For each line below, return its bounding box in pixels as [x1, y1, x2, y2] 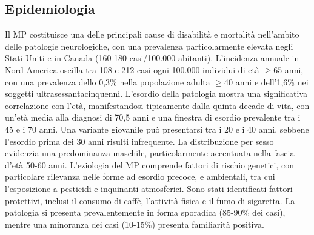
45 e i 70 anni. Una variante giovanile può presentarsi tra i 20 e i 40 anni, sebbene [5, 122, 309, 135]
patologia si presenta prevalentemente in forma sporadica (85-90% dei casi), [5, 206, 286, 219]
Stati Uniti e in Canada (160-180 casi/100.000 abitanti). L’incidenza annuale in [5, 51, 299, 64]
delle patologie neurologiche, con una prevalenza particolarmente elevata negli [5, 39, 293, 52]
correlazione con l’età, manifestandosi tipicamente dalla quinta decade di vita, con [5, 99, 310, 111]
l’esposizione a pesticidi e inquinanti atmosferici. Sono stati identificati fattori [5, 182, 293, 194]
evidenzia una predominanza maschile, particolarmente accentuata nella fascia [5, 147, 295, 159]
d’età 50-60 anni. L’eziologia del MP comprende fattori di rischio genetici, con [5, 158, 294, 171]
